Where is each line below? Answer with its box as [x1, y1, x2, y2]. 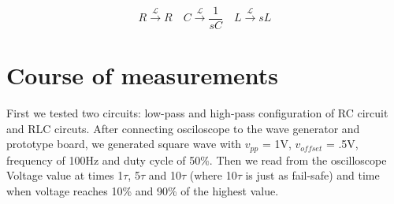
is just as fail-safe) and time [245, 167, 380, 184]
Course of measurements [6, 59, 279, 91]
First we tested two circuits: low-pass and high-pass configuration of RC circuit [6, 105, 388, 121]
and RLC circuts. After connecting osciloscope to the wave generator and [6, 120, 360, 136]
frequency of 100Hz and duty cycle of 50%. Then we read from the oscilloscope [6, 151, 387, 168]
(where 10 [189, 167, 237, 184]
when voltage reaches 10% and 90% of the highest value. [6, 183, 279, 199]
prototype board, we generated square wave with [6, 135, 242, 152]
